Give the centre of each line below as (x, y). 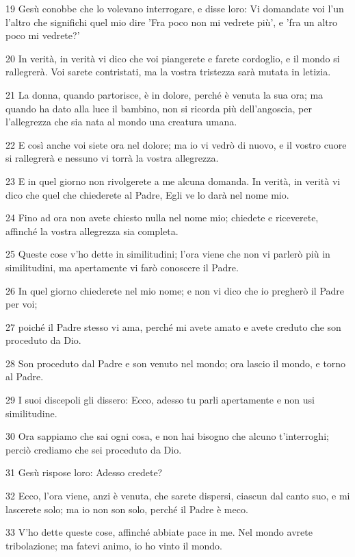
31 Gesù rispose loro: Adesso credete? (84, 472)
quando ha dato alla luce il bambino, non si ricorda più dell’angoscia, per (159, 108)
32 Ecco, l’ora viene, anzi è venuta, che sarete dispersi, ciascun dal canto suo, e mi (178, 496)
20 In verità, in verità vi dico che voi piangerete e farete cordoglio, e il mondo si (173, 58)
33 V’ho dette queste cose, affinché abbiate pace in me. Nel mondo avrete (159, 532)
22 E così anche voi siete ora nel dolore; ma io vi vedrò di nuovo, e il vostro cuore (176, 144)
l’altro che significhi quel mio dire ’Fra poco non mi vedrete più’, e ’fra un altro (172, 22)
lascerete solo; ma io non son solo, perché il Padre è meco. (127, 509)
